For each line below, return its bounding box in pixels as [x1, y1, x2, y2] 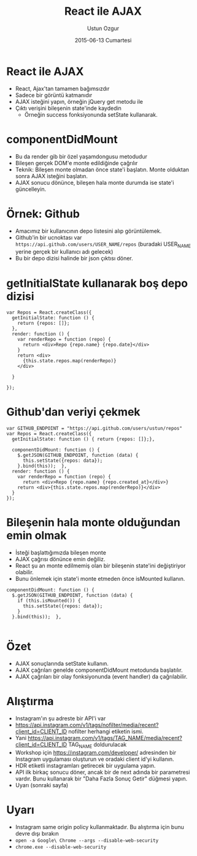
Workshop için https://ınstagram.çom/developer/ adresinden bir [15, 749, 177, 756]
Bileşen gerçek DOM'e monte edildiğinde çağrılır [15, 159, 138, 166]
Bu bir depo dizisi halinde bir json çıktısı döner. [15, 255, 133, 262]
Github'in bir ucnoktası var [15, 233, 82, 241]
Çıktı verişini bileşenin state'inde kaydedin [15, 104, 122, 112]
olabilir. [15, 569, 34, 576]
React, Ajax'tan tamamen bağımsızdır [15, 85, 110, 92]
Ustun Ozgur [87, 25, 120, 32]
